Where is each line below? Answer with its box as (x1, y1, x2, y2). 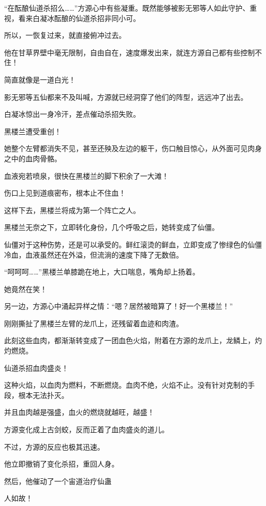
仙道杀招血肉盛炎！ (4, 362, 69, 373)
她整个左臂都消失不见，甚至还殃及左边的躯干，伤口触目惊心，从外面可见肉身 (4, 143, 262, 154)
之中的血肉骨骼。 (4, 153, 61, 163)
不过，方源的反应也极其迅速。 (4, 441, 104, 452)
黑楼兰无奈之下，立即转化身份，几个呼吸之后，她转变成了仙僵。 (4, 222, 219, 233)
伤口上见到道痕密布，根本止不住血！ (4, 187, 126, 198)
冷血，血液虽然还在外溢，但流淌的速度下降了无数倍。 (4, 249, 183, 260)
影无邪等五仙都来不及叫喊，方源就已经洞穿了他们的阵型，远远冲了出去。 (4, 91, 248, 102)
